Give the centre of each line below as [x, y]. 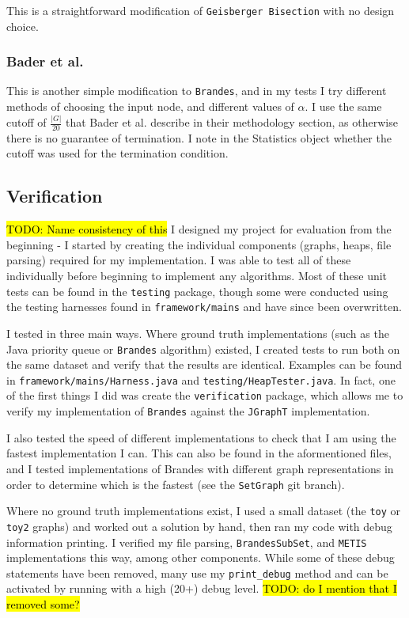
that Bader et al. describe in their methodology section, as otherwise [232, 122]
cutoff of [27, 122]
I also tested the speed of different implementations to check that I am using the [201, 437]
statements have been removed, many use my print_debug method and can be [197, 573]
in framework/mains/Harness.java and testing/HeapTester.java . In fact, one [201, 379]
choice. [23, 26]
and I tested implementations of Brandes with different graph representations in [200, 468]
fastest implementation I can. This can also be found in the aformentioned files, [199, 453]
